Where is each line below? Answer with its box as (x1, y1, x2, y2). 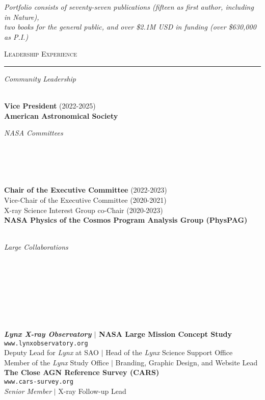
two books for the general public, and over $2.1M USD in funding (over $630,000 (4, 21, 256, 32)
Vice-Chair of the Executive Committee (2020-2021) (4, 194, 167, 205)
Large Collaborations (4, 242, 68, 252)
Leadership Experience (4, 48, 77, 59)
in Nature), (4, 11, 39, 22)
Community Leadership (4, 73, 76, 84)
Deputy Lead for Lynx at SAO (4, 347, 99, 358)
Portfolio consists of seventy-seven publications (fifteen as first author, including (4, 2, 254, 12)
